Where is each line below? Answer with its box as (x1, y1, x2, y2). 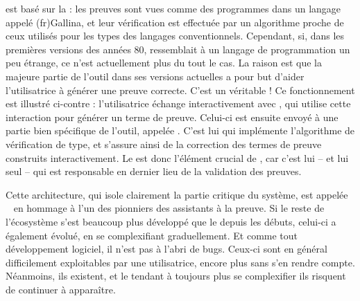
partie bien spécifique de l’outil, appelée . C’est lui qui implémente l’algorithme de (6, 123, 355, 138)
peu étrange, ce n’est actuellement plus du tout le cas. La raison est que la (6, 55, 322, 70)
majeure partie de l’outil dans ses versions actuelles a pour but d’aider (6, 69, 305, 83)
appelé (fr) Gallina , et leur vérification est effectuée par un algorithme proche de (6, 15, 344, 29)
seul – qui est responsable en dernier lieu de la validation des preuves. (6, 164, 302, 179)
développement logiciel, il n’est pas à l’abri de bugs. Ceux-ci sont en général (6, 241, 327, 256)
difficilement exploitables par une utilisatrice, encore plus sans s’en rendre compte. (6, 255, 355, 269)
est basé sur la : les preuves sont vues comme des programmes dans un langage (6, 1, 341, 15)
